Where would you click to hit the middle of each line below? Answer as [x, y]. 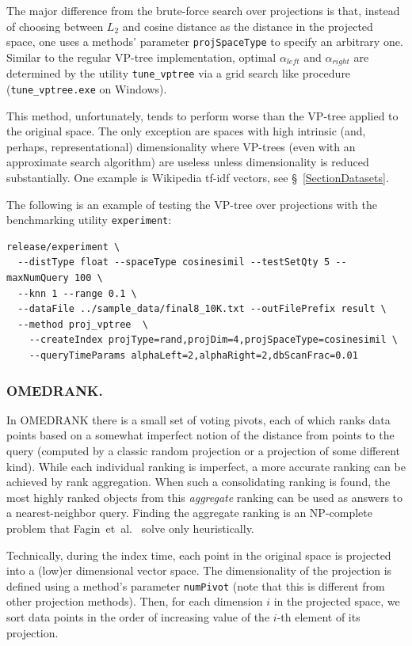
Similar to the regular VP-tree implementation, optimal [141, 57]
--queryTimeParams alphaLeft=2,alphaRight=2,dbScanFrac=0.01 [193, 355]
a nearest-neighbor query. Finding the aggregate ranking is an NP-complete [189, 513]
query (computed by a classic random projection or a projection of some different [204, 450]
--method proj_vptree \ [83, 324]
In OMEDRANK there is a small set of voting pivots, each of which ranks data [198, 419]
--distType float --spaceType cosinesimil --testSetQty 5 [174, 262]
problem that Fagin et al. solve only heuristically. [130, 528]
